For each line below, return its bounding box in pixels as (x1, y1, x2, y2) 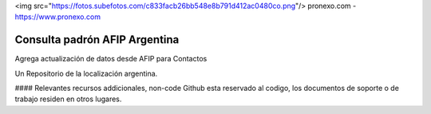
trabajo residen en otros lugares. (14, 94, 122, 104)
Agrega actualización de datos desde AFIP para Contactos (14, 54, 208, 64)
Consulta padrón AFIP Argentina (14, 33, 180, 47)
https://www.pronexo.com (14, 12, 101, 22)
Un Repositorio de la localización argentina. (14, 69, 158, 78)
